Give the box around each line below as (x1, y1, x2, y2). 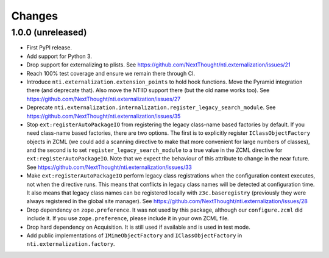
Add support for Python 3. (26, 52, 93, 60)
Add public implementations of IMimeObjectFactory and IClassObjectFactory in (26, 232, 242, 239)
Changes (11, 9, 58, 23)
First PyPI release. (26, 44, 73, 51)
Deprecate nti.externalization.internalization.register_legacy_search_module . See (26, 104, 276, 111)
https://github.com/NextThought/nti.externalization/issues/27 (26, 95, 181, 102)
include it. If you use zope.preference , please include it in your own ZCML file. (26, 215, 229, 222)
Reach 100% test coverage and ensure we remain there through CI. (26, 70, 196, 77)
